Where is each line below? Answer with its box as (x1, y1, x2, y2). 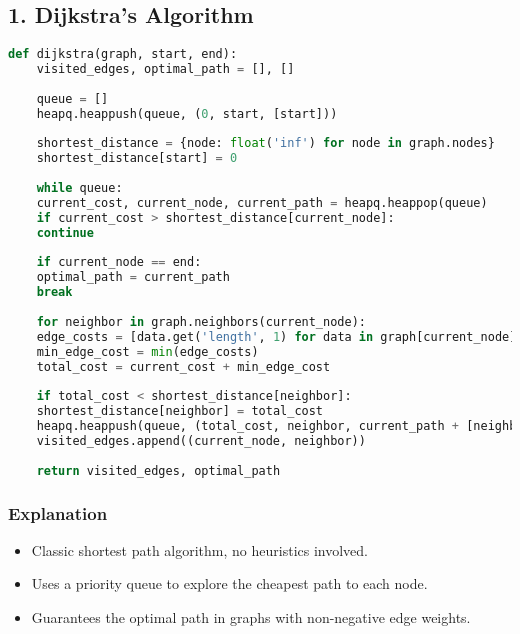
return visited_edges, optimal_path (36, 463, 281, 478)
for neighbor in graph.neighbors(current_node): (36, 314, 366, 329)
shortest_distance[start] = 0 (36, 151, 238, 166)
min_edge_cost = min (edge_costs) (36, 344, 259, 359)
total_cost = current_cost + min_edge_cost (36, 359, 331, 374)
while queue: (36, 181, 123, 196)
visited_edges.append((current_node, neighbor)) (36, 433, 366, 448)
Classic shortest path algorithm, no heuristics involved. (31, 539, 368, 560)
